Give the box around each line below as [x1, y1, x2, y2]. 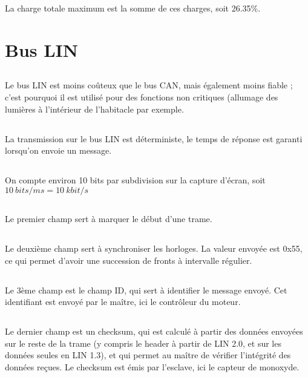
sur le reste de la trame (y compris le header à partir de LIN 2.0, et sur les [5, 336, 281, 349]
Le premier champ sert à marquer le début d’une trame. [5, 212, 212, 225]
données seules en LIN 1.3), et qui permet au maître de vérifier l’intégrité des [5, 349, 291, 361]
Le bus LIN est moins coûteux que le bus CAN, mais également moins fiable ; [5, 79, 293, 91]
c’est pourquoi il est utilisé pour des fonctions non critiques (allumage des [5, 90, 278, 103]
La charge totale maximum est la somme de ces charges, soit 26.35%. [5, 2, 261, 14]
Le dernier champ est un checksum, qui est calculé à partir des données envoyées [5, 325, 303, 338]
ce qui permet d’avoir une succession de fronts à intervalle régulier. [5, 254, 252, 266]
